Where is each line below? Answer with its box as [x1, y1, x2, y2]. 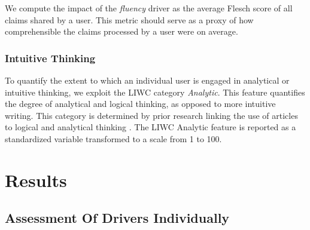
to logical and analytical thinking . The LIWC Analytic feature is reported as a [5, 121, 296, 133]
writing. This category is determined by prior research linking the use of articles [5, 109, 298, 121]
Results [5, 167, 67, 192]
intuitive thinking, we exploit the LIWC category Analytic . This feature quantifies [5, 85, 305, 98]
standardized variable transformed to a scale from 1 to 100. [5, 132, 222, 145]
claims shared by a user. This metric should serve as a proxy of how [5, 13, 254, 26]
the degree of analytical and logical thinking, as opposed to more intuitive [5, 97, 276, 110]
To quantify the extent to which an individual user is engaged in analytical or [5, 74, 290, 86]
